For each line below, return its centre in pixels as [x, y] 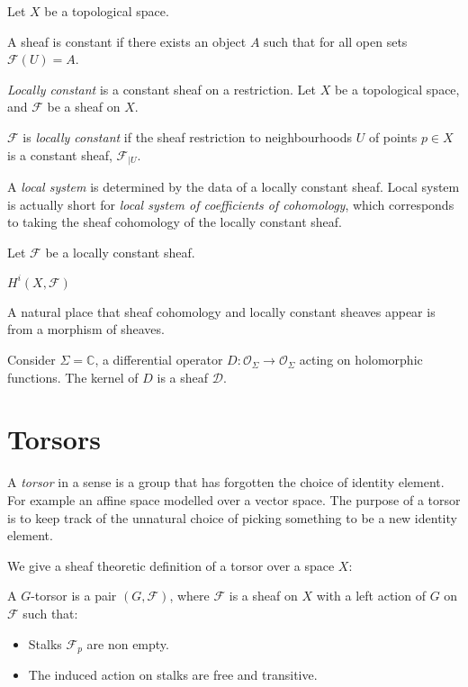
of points [393, 136]
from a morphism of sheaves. [86, 329]
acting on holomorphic [361, 360]
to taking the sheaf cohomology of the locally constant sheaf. [175, 222]
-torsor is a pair [74, 596]
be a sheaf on [84, 107]
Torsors [54, 439]
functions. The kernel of [73, 377]
